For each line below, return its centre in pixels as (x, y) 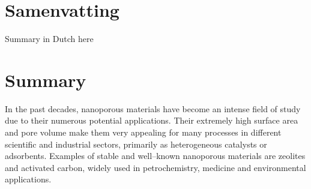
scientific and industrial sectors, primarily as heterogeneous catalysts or (136, 144)
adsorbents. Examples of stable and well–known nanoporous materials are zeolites (155, 156)
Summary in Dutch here (49, 39)
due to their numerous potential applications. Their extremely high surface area (152, 120)
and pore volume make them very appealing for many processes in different (143, 132)
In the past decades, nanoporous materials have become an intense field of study (153, 108)
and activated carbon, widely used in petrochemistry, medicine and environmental (155, 167)
